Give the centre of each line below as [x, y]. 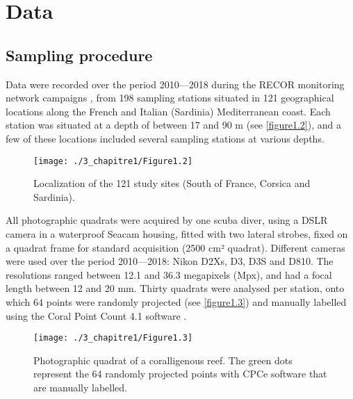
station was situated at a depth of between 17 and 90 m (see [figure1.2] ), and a [173, 125]
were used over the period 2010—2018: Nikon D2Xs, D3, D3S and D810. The [170, 261]
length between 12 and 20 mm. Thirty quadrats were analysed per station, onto [175, 288]
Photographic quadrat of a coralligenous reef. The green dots [163, 360]
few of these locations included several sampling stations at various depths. [165, 138]
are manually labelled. [81, 387]
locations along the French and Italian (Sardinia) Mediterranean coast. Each [168, 111]
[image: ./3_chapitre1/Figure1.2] [113, 161]
